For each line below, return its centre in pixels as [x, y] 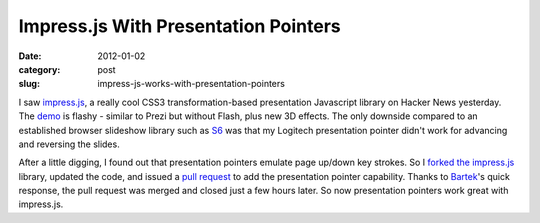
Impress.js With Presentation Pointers [180, 26]
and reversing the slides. [69, 144]
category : [39, 69]
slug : [29, 84]
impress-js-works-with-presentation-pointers [191, 84]
